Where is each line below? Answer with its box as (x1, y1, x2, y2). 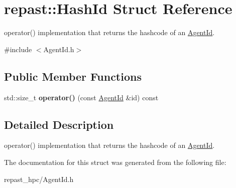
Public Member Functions (4, 68, 142, 84)
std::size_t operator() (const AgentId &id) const (4, 92, 159, 102)
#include (4, 44, 32, 54)
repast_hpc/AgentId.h (4, 173, 74, 184)
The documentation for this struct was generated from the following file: (4, 156, 226, 167)
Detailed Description (4, 116, 114, 132)
